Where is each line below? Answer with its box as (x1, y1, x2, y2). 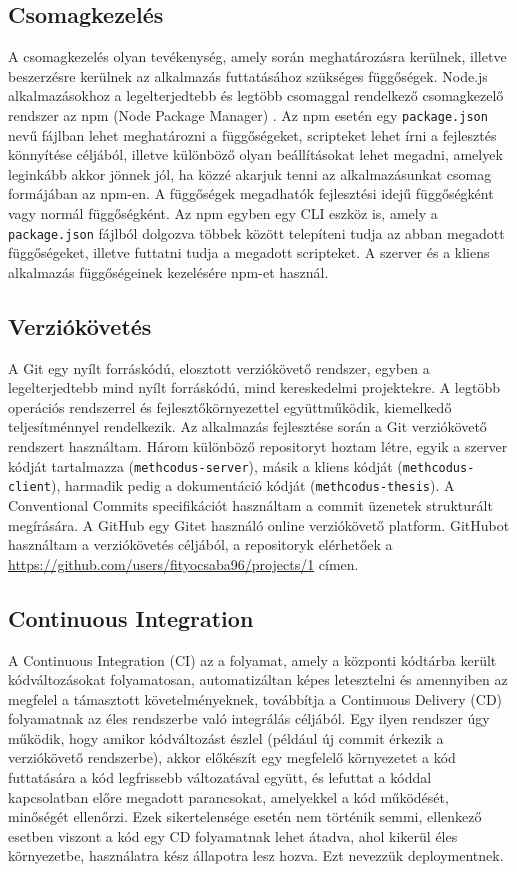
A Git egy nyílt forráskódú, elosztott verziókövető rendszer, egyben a (8, 357, 430, 378)
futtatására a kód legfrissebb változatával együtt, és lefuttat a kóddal (8, 767, 432, 788)
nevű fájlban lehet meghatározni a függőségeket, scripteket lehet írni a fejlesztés (8, 124, 497, 145)
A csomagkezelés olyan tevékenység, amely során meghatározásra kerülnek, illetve (8, 46, 507, 67)
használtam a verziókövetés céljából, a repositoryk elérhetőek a (8, 534, 393, 555)
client (8, 480, 51, 495)
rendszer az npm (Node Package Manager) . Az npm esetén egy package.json (8, 104, 488, 125)
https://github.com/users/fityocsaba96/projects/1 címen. (8, 553, 359, 574)
